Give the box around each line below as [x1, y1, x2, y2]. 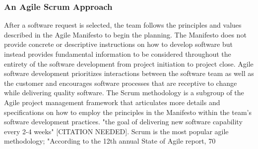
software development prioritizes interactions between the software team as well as [4, 68, 254, 78]
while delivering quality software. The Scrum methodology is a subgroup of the [4, 87, 244, 98]
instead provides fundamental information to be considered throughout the [4, 49, 231, 59]
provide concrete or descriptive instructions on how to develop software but [4, 39, 233, 49]
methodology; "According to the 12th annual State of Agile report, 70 [4, 136, 216, 146]
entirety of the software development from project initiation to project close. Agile [4, 58, 254, 69]
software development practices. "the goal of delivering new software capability [4, 116, 243, 127]
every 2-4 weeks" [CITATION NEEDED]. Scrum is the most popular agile [4, 126, 229, 136]
